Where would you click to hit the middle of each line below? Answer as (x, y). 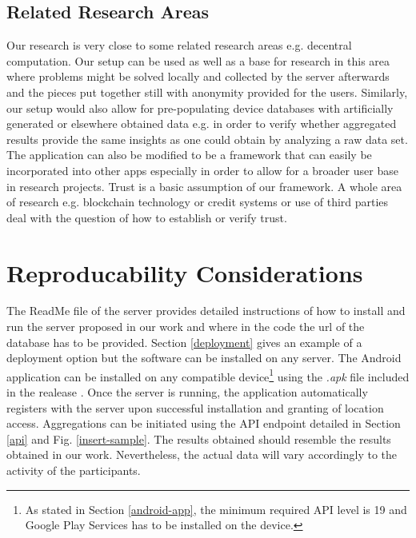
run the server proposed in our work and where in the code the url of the (186, 327)
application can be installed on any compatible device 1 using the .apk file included (208, 375)
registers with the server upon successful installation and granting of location (195, 407)
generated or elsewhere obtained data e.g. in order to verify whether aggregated (202, 124)
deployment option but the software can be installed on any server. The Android (204, 358)
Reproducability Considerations (185, 272)
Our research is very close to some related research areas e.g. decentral (179, 45)
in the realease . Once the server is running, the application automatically (187, 392)
